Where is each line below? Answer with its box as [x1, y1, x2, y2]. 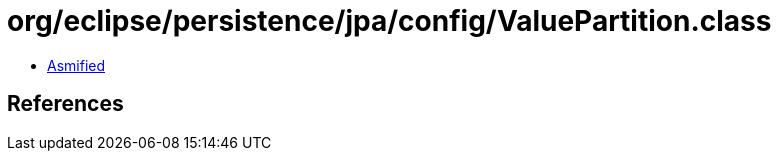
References [7, 91, 124, 117]
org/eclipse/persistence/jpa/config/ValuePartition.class [7, 4, 772, 38]
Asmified [47, 56, 106, 74]
